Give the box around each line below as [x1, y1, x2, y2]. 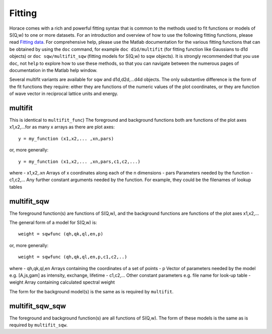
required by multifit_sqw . [9, 322, 68, 328]
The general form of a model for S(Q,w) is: [9, 219, 97, 225]
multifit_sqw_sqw [9, 302, 66, 310]
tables [9, 184, 23, 190]
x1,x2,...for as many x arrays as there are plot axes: [9, 124, 115, 130]
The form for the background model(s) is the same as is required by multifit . [9, 288, 174, 294]
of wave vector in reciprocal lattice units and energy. [9, 91, 118, 97]
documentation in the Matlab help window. [9, 67, 98, 73]
